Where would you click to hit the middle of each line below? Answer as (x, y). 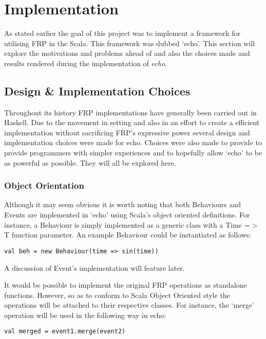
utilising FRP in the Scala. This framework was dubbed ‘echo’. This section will (129, 43)
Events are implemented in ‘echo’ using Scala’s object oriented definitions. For (127, 215)
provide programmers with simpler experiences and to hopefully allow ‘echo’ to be (133, 153)
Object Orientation (44, 185)
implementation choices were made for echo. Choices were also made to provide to (133, 142)
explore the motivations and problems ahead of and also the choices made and (127, 53)
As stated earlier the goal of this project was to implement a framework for (122, 33)
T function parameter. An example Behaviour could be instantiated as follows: (128, 235)
